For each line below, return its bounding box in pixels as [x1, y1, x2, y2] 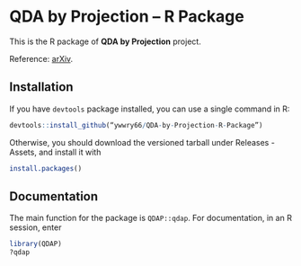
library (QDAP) [9, 240, 63, 249]
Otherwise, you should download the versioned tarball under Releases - [9, 137, 276, 147]
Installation [9, 79, 74, 95]
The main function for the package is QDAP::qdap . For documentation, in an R [9, 213, 292, 224]
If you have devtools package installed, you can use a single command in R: [9, 103, 290, 114]
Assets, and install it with [9, 146, 102, 157]
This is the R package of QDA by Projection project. [9, 36, 202, 47]
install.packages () [9, 164, 83, 173]
